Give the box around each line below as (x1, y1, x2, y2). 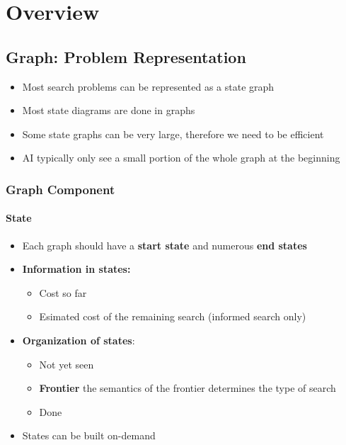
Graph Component (6, 180, 115, 198)
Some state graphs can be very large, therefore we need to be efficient (22, 126, 324, 141)
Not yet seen (39, 356, 94, 371)
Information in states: (22, 261, 131, 276)
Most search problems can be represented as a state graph (22, 79, 275, 94)
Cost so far (39, 285, 87, 300)
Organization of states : (22, 332, 135, 347)
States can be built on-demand (22, 428, 156, 443)
